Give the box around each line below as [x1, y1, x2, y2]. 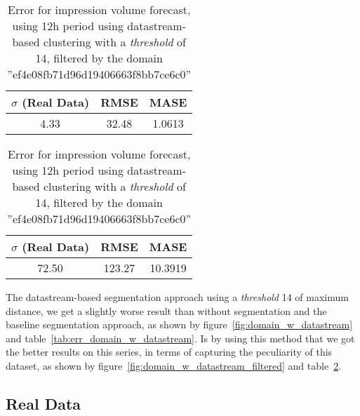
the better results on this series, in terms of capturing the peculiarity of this [6, 344, 333, 359]
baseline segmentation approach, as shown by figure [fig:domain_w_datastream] [6, 317, 353, 332]
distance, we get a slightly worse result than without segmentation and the [6, 303, 327, 318]
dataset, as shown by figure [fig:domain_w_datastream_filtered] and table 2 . [6, 358, 342, 373]
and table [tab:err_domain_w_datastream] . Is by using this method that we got [6, 330, 355, 345]
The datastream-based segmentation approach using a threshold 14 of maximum [6, 290, 349, 304]
